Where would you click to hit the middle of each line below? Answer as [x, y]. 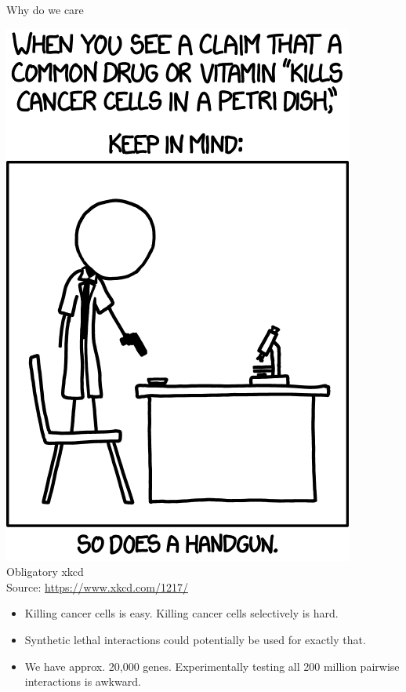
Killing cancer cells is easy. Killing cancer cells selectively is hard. [181, 613]
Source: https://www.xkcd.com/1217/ [97, 586]
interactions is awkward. [83, 681]
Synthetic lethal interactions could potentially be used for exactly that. [195, 639]
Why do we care [45, 9]
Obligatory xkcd [45, 572]
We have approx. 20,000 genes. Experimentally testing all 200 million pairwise [212, 666]
